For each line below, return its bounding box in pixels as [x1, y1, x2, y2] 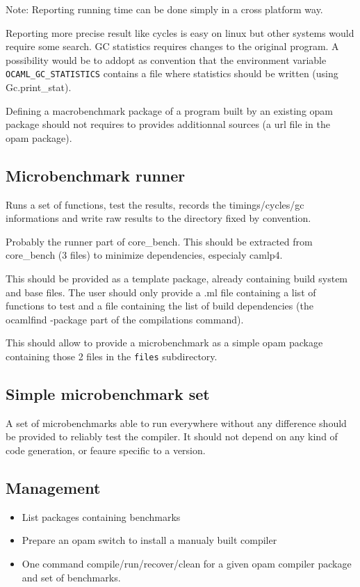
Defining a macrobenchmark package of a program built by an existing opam [6, 103, 334, 118]
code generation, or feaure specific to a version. [6, 443, 206, 457]
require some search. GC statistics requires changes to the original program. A [6, 39, 339, 54]
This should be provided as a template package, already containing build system [6, 271, 348, 285]
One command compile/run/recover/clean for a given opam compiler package [22, 556, 352, 570]
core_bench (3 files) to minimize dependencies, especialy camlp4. [6, 248, 283, 262]
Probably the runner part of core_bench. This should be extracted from [6, 234, 313, 248]
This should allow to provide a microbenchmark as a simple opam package [6, 335, 323, 350]
